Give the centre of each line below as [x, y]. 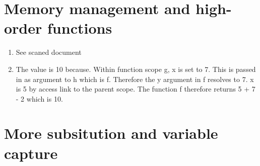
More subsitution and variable [111, 133]
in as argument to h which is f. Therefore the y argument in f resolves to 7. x [135, 79]
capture [31, 153]
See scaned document [49, 52]
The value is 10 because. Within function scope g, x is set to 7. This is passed [136, 69]
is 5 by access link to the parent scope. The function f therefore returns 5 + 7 [136, 89]
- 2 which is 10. [39, 98]
